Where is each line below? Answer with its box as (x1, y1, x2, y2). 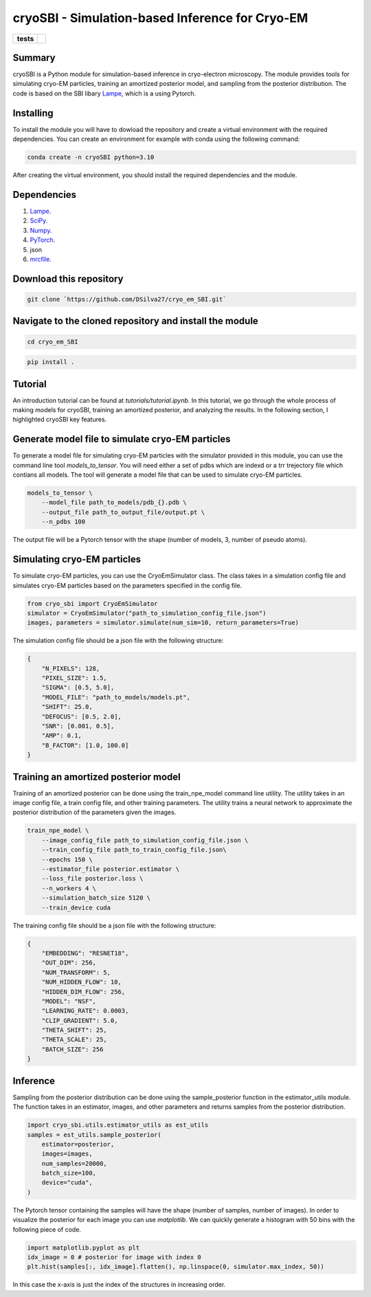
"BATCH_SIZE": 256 (41, 1045, 104, 1053)
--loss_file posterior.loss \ (41, 875, 144, 883)
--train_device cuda (41, 903, 111, 912)
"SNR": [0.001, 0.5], (41, 722, 115, 730)
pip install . (27, 358, 75, 366)
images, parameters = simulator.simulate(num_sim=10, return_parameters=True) (27, 619, 299, 627)
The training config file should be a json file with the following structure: (12, 921, 216, 929)
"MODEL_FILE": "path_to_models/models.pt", (41, 693, 190, 701)
